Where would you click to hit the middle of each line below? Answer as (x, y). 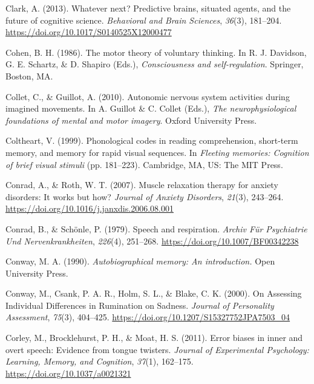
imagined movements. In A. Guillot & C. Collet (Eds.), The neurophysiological (151, 108)
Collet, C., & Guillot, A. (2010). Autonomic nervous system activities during (148, 96)
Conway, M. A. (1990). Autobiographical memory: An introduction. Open (140, 261)
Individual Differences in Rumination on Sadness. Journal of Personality (140, 305)
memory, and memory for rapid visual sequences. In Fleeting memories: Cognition (157, 152)
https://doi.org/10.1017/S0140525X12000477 (89, 32)
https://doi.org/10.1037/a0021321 (68, 373)
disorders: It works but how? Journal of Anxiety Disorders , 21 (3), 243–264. (145, 196)
